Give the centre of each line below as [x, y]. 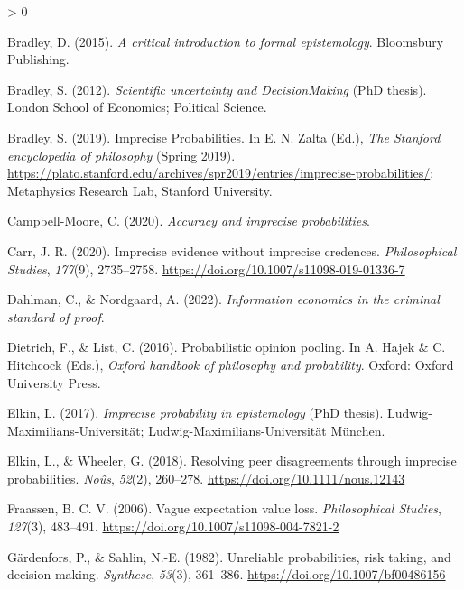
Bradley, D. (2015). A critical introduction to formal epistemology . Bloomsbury [226, 41]
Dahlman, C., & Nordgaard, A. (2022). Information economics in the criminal [223, 299]
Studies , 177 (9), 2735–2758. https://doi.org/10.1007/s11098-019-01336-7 [206, 268]
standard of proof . [56, 316]
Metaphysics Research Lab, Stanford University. [140, 190]
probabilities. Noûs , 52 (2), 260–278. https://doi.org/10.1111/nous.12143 [206, 478]
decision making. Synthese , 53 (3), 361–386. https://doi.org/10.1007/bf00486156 [227, 574]
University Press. [54, 382]
